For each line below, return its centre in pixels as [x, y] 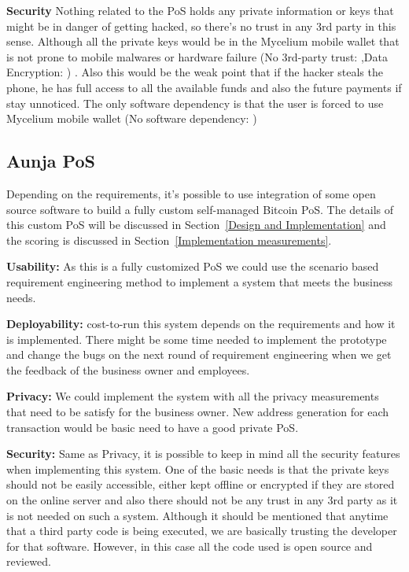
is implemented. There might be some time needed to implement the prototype [197, 339]
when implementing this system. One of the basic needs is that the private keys [198, 469]
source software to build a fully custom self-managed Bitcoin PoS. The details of [200, 209]
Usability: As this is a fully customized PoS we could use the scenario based [193, 266]
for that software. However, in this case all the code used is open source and [190, 546]
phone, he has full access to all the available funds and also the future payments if [204, 87]
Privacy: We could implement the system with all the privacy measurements [193, 396]
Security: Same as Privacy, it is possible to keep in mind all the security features [203, 454]
